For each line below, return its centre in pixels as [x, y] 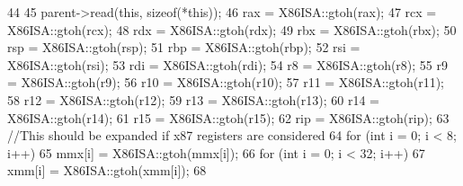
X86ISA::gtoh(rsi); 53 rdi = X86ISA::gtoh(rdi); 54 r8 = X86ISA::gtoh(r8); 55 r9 [227, 64]
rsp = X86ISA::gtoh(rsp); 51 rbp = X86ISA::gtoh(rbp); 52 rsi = [184, 47]
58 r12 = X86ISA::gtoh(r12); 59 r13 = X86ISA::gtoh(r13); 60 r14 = [194, 99]
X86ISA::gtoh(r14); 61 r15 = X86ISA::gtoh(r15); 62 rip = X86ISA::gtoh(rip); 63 [228, 117]
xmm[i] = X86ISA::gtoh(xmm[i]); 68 [107, 170]
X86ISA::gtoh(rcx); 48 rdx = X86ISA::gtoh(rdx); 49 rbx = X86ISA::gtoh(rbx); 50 [232, 29]
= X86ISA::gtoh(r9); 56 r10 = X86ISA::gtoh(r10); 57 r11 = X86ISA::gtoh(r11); [226, 82]
